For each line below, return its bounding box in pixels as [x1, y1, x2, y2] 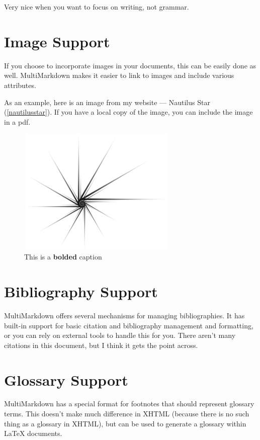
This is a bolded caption [24, 251, 102, 262]
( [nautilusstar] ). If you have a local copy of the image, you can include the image [4, 107, 253, 117]
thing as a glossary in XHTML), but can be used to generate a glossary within [4, 418, 246, 428]
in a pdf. [4, 116, 31, 127]
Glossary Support [4, 369, 128, 390]
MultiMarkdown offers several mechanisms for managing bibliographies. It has [4, 310, 245, 320]
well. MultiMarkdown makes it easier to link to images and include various [4, 70, 234, 80]
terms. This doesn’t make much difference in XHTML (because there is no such [4, 408, 249, 419]
